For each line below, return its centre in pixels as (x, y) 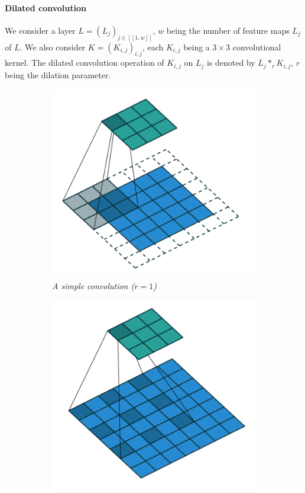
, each (153, 47)
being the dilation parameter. (58, 74)
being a (197, 47)
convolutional (257, 47)
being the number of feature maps (228, 30)
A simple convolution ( (93, 285)
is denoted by (231, 63)
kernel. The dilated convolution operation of (85, 63)
